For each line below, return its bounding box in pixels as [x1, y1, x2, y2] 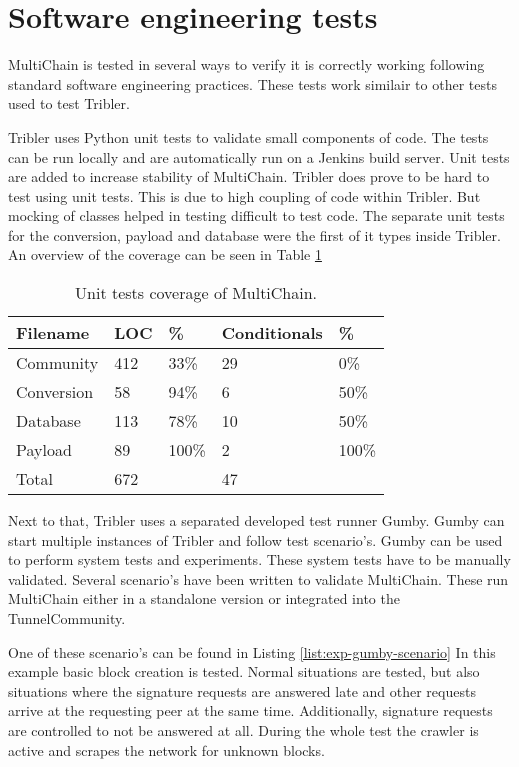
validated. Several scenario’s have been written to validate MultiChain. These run [8, 568, 509, 589]
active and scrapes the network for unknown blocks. [8, 739, 325, 760]
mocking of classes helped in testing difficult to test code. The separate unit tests [8, 205, 505, 226]
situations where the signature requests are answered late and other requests [8, 680, 476, 701]
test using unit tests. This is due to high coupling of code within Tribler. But [8, 185, 481, 206]
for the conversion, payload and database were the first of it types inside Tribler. [8, 224, 501, 245]
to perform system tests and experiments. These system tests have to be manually [8, 549, 511, 570]
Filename [16, 321, 90, 345]
